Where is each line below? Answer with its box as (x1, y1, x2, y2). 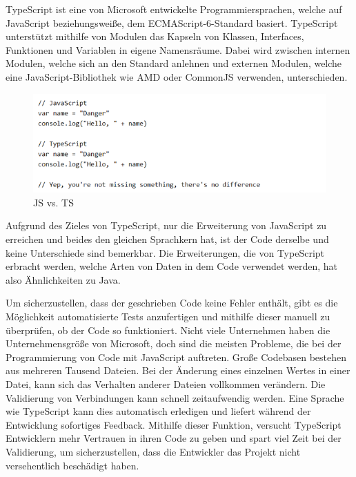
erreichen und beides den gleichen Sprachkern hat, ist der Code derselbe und (6, 232, 329, 246)
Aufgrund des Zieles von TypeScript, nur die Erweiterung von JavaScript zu (6, 218, 327, 233)
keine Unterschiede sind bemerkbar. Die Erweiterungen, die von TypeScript (6, 245, 325, 260)
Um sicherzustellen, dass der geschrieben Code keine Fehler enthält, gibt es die (6, 295, 338, 310)
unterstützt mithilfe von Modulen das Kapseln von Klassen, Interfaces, (6, 29, 304, 43)
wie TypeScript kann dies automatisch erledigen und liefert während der (6, 404, 311, 418)
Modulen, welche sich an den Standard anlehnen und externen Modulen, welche (6, 56, 342, 70)
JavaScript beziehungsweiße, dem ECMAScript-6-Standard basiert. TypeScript (6, 15, 338, 30)
